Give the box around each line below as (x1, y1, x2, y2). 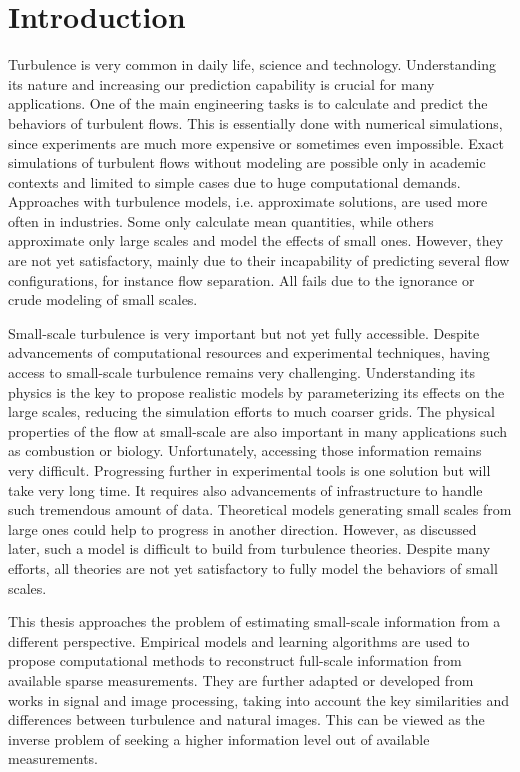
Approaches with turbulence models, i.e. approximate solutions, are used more (8, 191, 488, 212)
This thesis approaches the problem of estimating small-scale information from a (8, 611, 501, 632)
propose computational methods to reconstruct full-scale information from (8, 650, 462, 671)
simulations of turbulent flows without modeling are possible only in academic (8, 152, 486, 173)
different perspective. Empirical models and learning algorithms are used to (8, 630, 470, 651)
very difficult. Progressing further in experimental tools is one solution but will (8, 460, 491, 480)
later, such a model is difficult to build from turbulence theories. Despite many (8, 538, 491, 559)
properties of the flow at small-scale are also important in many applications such (8, 420, 508, 441)
